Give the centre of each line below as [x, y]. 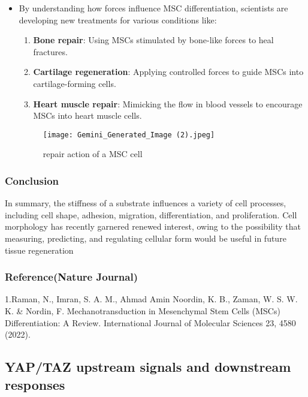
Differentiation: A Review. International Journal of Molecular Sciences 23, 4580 [150, 322]
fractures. [50, 51]
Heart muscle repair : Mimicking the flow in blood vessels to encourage [168, 103]
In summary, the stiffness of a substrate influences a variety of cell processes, [146, 203]
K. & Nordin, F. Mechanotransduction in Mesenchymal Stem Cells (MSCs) [143, 311]
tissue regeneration [39, 250]
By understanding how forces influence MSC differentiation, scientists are [153, 8]
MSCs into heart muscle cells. [87, 115]
